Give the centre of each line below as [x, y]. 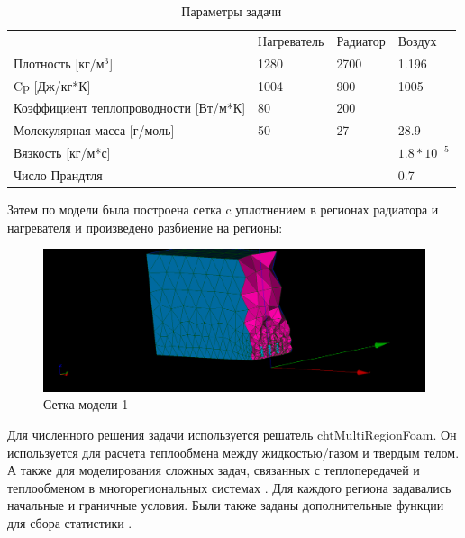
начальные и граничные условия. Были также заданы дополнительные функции [226, 505]
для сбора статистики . [70, 522]
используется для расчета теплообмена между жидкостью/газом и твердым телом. [233, 452]
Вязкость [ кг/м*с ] [62, 153]
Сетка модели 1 [86, 404]
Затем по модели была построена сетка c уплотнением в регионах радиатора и [223, 209]
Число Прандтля [58, 174]
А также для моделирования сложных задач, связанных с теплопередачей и [214, 470]
